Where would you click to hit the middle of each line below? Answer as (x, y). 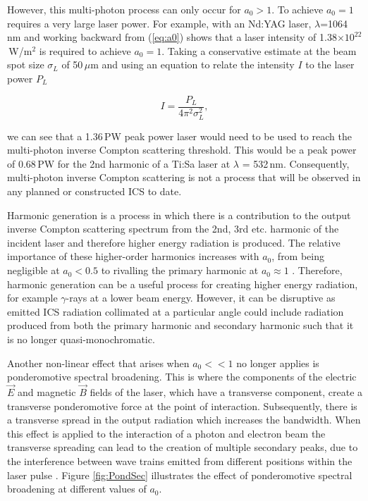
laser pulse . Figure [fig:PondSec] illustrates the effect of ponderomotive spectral (180, 475)
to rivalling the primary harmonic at (180, 270)
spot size (26, 64)
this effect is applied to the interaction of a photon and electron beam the (166, 433)
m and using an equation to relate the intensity (192, 64)
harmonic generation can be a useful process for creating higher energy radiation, (183, 284)
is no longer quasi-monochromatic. (81, 339)
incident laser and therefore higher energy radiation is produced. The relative (174, 242)
